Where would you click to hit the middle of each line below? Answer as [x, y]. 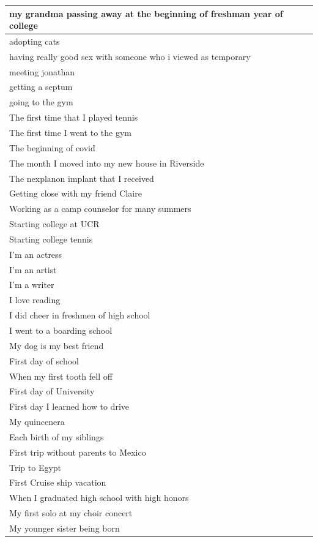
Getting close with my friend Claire [76, 193]
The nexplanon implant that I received [82, 178]
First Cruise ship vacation [58, 482]
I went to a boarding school [61, 330]
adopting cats [35, 41]
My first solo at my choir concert [71, 513]
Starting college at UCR [54, 224]
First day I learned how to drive [69, 406]
